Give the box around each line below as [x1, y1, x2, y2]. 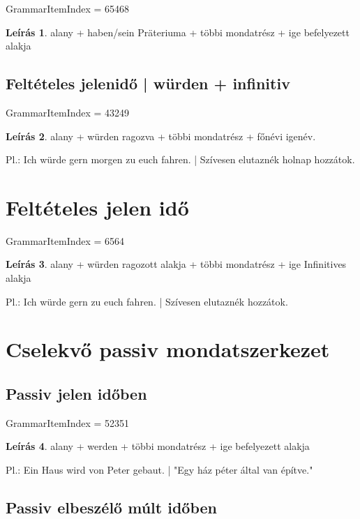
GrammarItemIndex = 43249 [6, 105, 130, 119]
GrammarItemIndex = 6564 [6, 233, 125, 248]
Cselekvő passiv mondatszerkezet [6, 335, 330, 363]
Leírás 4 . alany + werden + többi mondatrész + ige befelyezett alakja [6, 439, 310, 453]
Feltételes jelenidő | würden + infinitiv [6, 73, 290, 94]
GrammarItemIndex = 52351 [6, 415, 130, 430]
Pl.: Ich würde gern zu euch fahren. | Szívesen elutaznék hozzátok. [6, 294, 288, 308]
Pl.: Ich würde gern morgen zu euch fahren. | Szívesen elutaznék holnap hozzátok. [6, 152, 355, 167]
